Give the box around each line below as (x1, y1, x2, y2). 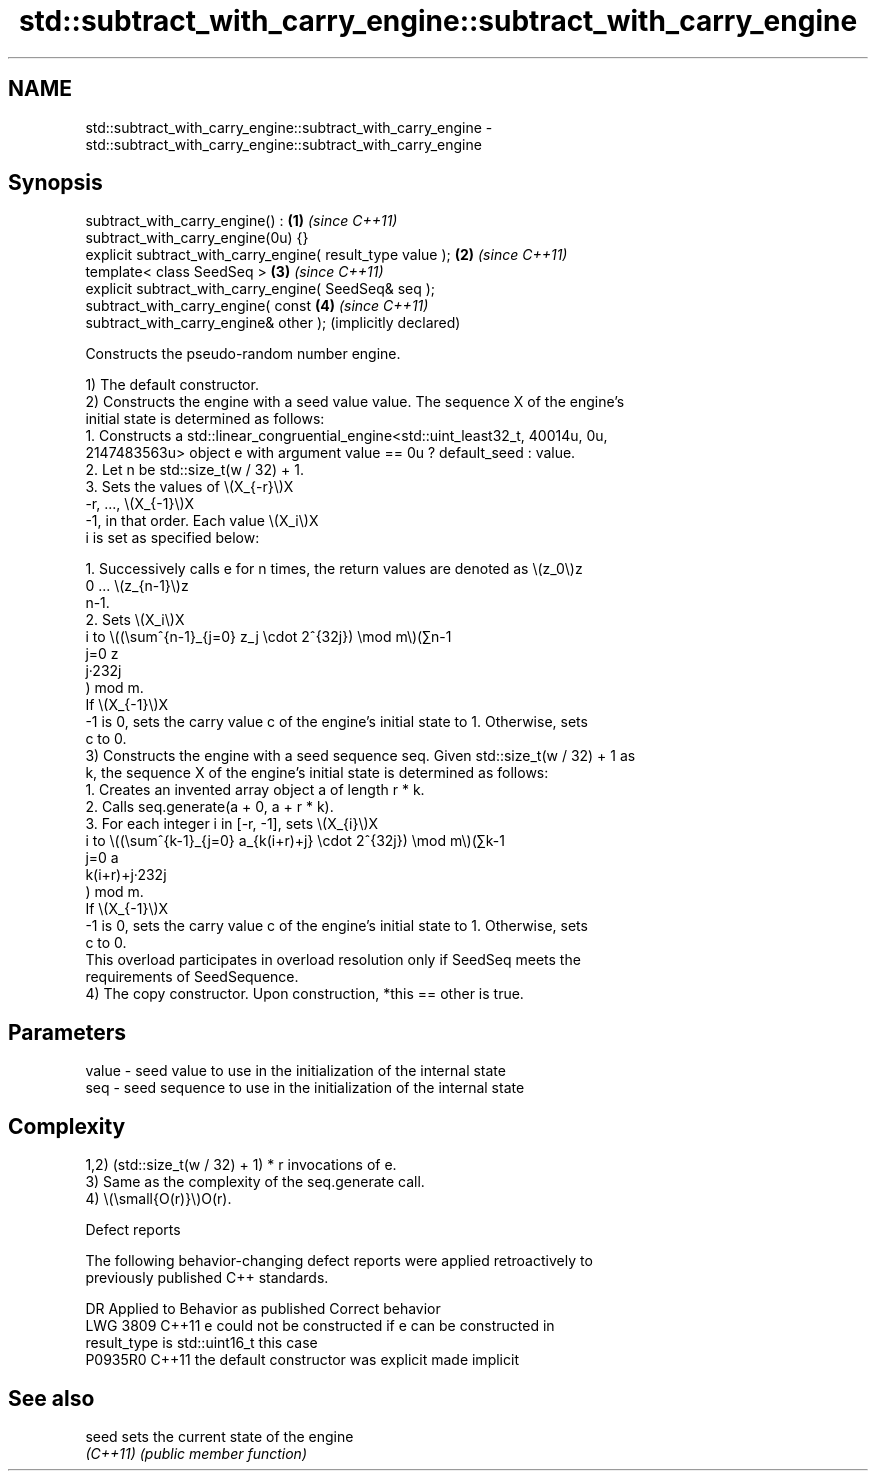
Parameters (8, 1019, 126, 1045)
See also (8, 1385, 95, 1411)
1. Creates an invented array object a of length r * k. (85, 781, 425, 799)
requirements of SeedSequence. (85, 968, 299, 986)
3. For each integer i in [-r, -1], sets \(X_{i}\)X (85, 815, 379, 833)
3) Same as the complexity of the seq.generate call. (85, 1173, 425, 1191)
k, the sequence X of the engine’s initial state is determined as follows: (85, 764, 549, 782)
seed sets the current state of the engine (85, 1427, 354, 1445)
